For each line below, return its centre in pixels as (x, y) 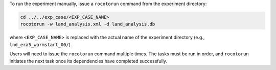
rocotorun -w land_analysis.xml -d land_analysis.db (88, 24)
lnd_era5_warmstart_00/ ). (41, 44)
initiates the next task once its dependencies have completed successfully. (88, 61)
